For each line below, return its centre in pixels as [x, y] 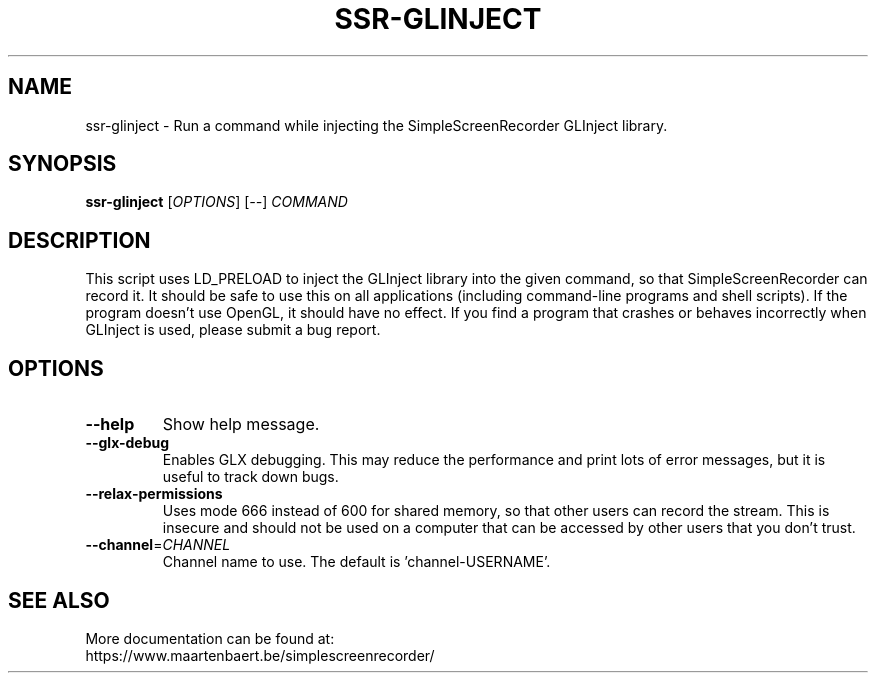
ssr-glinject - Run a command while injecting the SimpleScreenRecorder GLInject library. [376, 125]
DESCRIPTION [79, 240]
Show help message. [241, 424]
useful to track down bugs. [250, 477]
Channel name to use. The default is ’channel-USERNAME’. [356, 562]
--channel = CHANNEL [158, 545]
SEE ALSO [59, 600]
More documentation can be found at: [210, 638]
